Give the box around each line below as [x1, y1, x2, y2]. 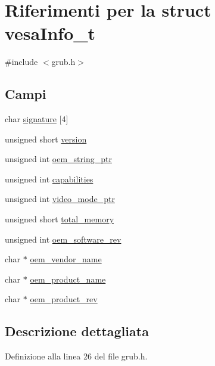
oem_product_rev [30, 293, 98, 305]
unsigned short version [5, 132, 87, 145]
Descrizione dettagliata [5, 322, 149, 340]
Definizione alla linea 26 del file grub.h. [5, 350, 148, 362]
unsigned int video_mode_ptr [5, 193, 115, 205]
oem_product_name [30, 272, 106, 285]
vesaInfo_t [5, 21, 96, 45]
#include [5, 55, 38, 68]
